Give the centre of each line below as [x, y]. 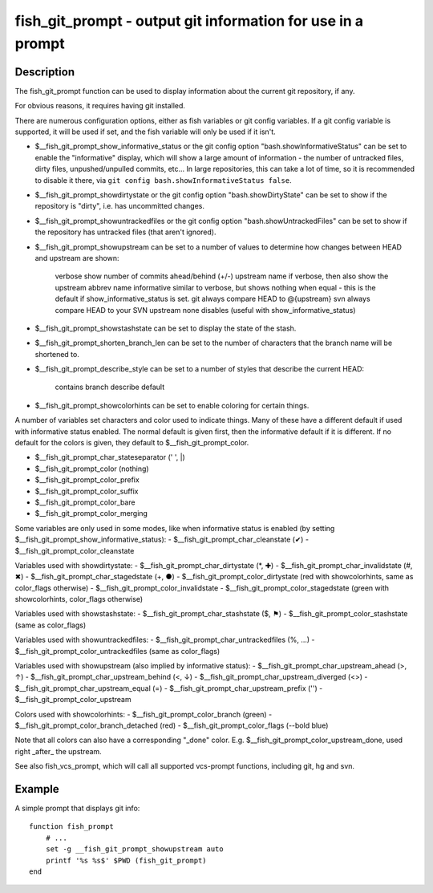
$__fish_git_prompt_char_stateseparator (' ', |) [110, 457]
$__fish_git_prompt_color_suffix [87, 491]
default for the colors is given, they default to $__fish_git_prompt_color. [132, 443]
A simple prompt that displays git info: [77, 808]
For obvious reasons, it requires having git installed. [100, 106]
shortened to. [57, 354]
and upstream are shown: [77, 258]
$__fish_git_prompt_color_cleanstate [75, 550]
